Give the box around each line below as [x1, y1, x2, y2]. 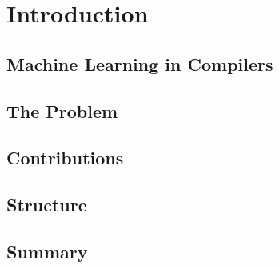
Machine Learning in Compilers [6, 51, 273, 76]
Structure [6, 192, 87, 217]
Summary [6, 238, 88, 263]
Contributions [6, 145, 124, 170]
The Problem [6, 98, 118, 123]
